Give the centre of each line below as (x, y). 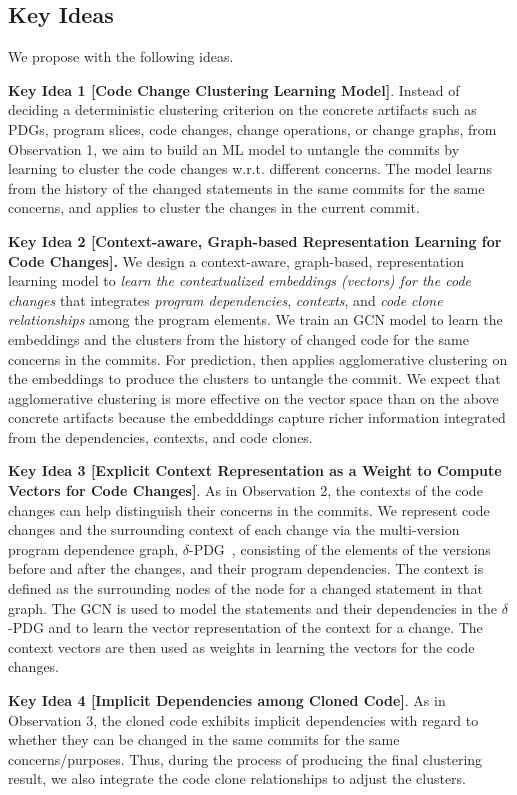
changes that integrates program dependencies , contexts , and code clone (225, 299)
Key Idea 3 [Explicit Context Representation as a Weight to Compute (255, 470)
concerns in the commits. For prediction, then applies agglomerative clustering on (258, 358)
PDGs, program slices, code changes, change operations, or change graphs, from (252, 128)
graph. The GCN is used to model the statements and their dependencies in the (252, 607)
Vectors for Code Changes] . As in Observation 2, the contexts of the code (245, 490)
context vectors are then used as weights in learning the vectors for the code (241, 646)
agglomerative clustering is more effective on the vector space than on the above (253, 397)
